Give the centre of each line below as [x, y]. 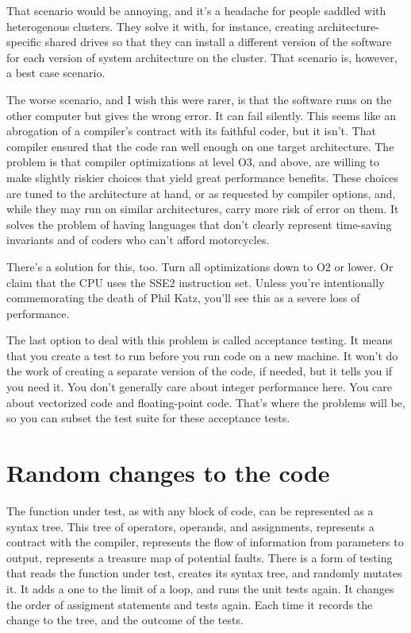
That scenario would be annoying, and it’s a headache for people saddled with [196, 10]
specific [24, 42]
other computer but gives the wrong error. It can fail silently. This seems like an [201, 115]
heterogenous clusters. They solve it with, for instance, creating [160, 26]
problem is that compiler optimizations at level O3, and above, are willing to [193, 162]
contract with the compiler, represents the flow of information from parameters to [205, 542]
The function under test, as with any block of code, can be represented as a [190, 510]
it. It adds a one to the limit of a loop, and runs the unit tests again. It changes [200, 588]
